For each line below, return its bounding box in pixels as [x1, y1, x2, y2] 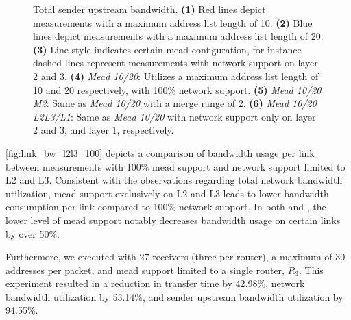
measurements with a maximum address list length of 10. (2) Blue [33, 15, 313, 29]
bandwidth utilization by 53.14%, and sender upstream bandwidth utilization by [5, 289, 343, 304]
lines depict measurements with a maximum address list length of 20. [33, 29, 324, 43]
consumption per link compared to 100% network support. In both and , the [5, 199, 326, 214]
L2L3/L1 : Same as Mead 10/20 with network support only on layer [33, 109, 316, 123]
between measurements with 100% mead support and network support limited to [5, 159, 346, 173]
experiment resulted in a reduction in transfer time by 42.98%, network [5, 276, 305, 291]
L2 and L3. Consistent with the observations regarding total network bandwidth [5, 173, 343, 187]
